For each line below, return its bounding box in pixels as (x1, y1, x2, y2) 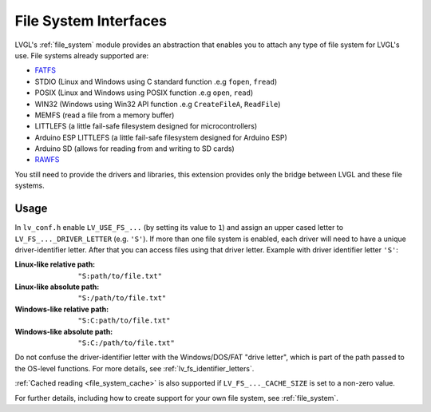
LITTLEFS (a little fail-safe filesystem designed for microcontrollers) (34, 121, 258, 131)
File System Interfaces (14, 12, 168, 30)
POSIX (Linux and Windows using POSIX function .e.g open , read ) (34, 88, 254, 97)
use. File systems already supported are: (14, 50, 149, 60)
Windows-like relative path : (14, 304, 109, 314)
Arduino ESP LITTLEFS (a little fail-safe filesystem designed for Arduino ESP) (34, 133, 287, 142)
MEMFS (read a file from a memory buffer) (34, 110, 175, 120)
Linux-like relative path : (14, 259, 96, 269)
